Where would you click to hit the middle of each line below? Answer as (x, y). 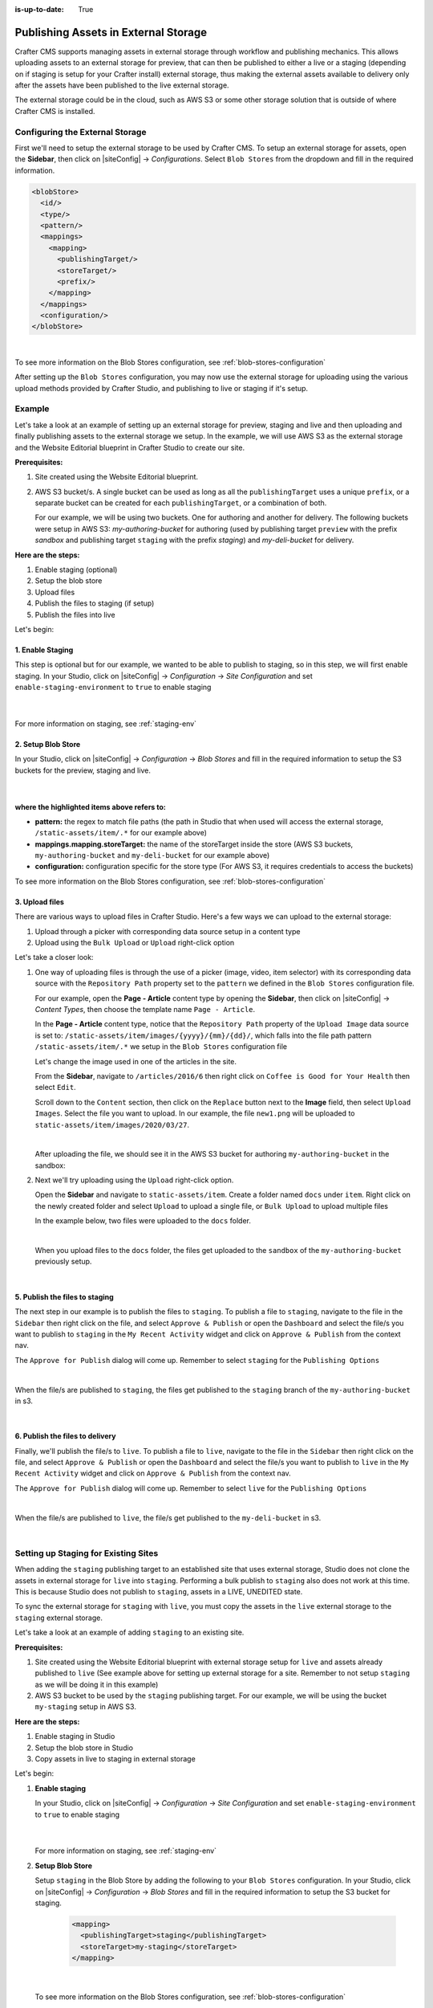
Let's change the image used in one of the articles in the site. (136, 1061)
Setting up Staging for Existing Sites (87, 1553)
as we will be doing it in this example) (97, 1684)
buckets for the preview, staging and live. (83, 770)
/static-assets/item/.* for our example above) (121, 833)
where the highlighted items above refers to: (90, 806)
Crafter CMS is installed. (55, 111)
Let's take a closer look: (54, 957)
